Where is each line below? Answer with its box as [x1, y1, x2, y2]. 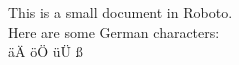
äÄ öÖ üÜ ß [8, 41, 83, 62]
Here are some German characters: [8, 21, 220, 42]
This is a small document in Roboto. [8, 2, 233, 22]
